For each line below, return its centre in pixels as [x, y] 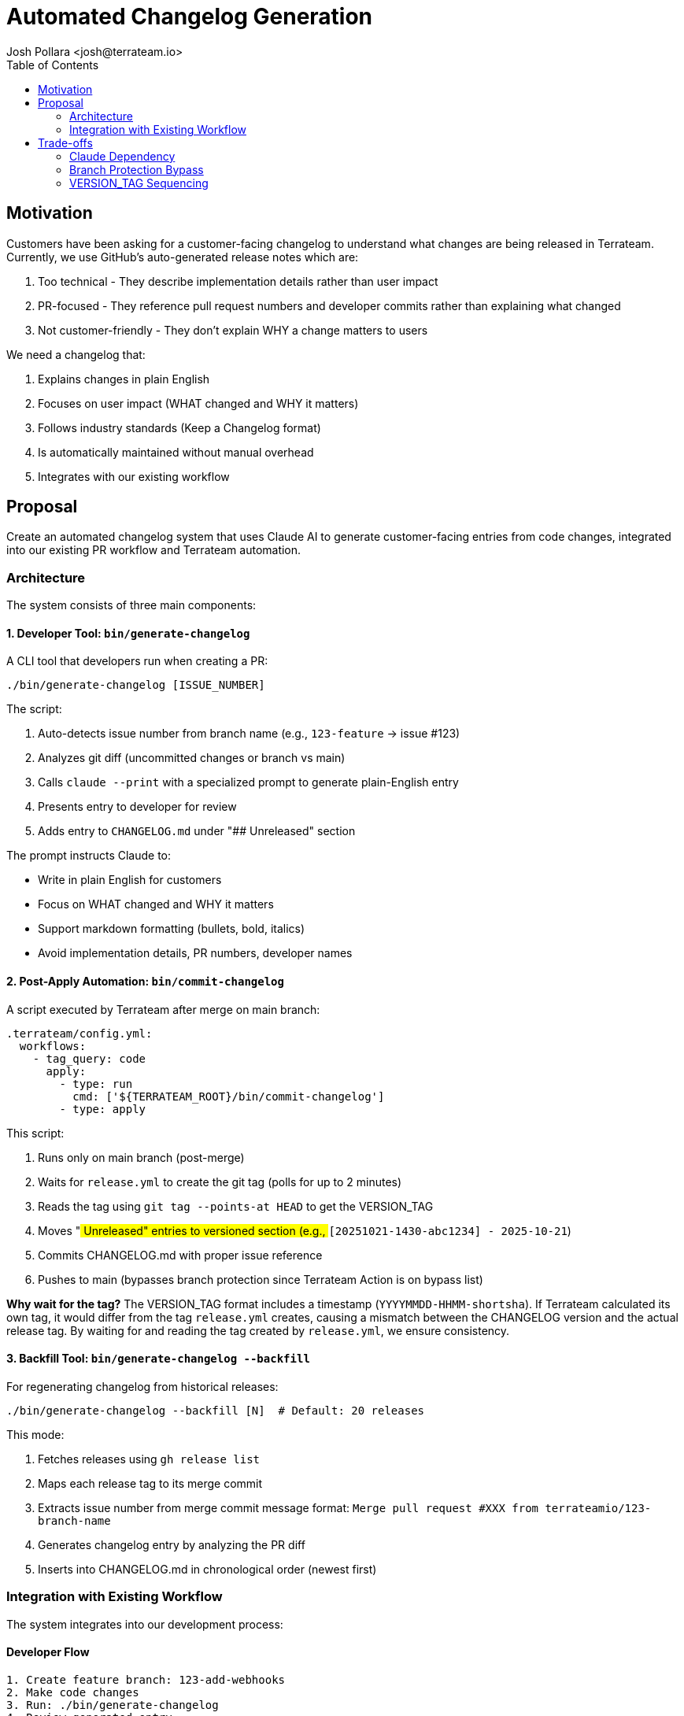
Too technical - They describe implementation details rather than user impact [238, 281]
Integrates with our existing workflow [134, 476]
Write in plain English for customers [130, 880]
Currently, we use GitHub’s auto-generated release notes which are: [183, 257]
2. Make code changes [73, 1692]
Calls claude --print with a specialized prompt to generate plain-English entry [248, 782]
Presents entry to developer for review [137, 807]
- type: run [96, 1084]
